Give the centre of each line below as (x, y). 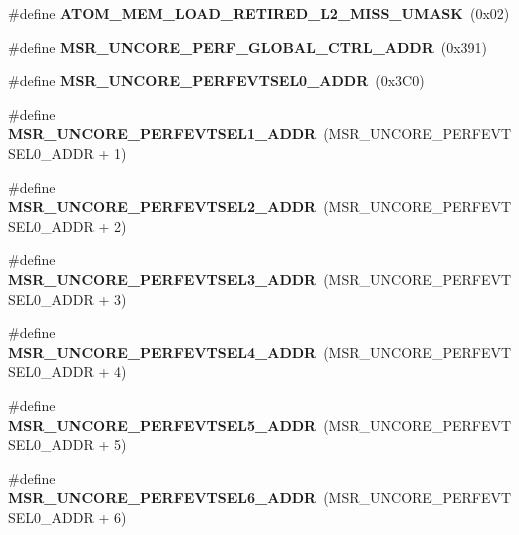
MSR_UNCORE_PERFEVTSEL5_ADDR (162, 424)
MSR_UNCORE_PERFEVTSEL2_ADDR (162, 206)
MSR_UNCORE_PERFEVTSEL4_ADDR (162, 351)
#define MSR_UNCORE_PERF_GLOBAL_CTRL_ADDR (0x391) (248, 46)
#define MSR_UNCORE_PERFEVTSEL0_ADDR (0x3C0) (216, 80)
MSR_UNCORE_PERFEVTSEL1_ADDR (162, 133)
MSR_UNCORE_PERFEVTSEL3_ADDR (162, 278)
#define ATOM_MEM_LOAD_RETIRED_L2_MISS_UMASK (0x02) (259, 13)
